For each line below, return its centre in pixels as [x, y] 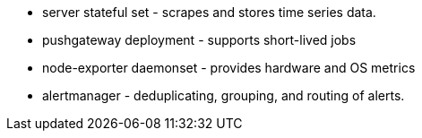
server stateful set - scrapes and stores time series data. [209, 12]
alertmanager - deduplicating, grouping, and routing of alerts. [224, 95]
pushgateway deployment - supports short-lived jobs [199, 40]
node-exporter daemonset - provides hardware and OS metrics [229, 68]
